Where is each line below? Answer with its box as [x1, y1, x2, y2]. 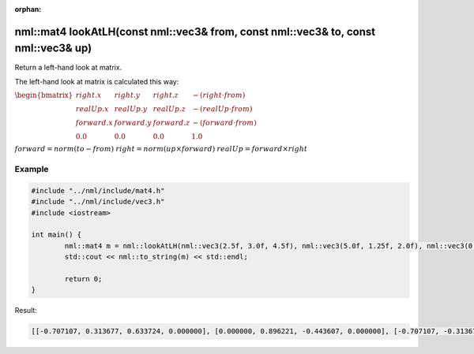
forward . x [75, 118, 114, 128]
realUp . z [152, 105, 186, 114]
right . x [75, 91, 102, 100]
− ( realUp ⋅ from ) [192, 105, 253, 114]
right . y [114, 91, 141, 100]
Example [14, 164, 49, 175]
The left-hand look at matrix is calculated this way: [14, 76, 179, 86]
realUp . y [114, 105, 148, 114]
